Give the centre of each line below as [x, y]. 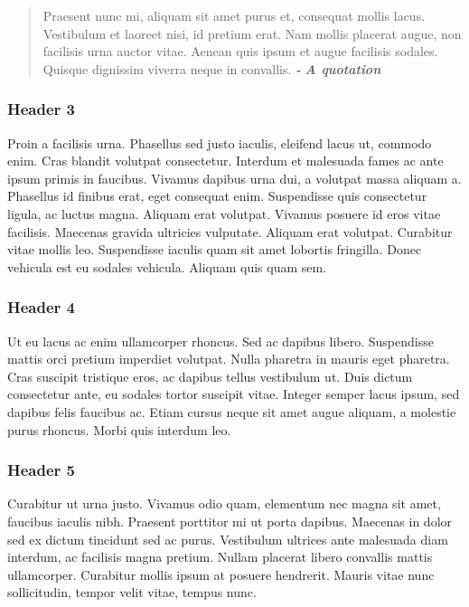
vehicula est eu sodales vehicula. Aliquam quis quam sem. [167, 266]
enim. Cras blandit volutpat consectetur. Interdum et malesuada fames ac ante [225, 161]
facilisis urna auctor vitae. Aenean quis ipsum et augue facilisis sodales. [240, 51]
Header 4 [41, 307]
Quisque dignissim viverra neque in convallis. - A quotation [212, 68]
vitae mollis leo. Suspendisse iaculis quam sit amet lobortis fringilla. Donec [215, 249]
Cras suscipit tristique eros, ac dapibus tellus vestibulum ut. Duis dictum [210, 376]
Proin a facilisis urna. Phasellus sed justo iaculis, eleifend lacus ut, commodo [220, 142]
